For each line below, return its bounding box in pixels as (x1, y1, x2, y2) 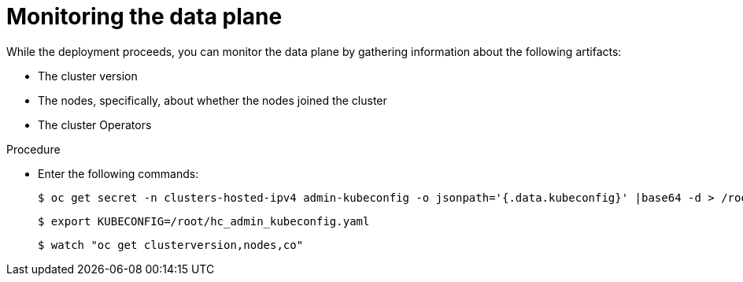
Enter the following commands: (38, 166, 199, 180)
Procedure (6, 142, 61, 156)
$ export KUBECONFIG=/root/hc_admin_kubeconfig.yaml (38, 214, 370, 228)
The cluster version (38, 69, 138, 83)
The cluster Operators (38, 117, 152, 132)
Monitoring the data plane (6, 3, 283, 30)
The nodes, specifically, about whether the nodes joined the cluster (38, 93, 387, 107)
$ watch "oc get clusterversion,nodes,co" (38, 238, 304, 251)
